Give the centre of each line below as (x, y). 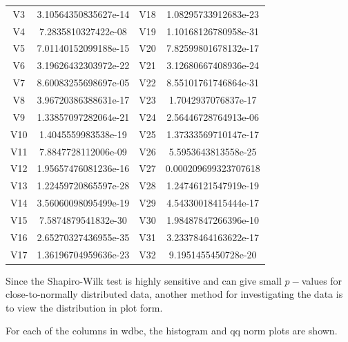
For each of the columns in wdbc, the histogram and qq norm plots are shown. (172, 331)
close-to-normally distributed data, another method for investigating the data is (174, 294)
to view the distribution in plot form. (84, 307)
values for (322, 280)
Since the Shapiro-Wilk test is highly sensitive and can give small (144, 280)
